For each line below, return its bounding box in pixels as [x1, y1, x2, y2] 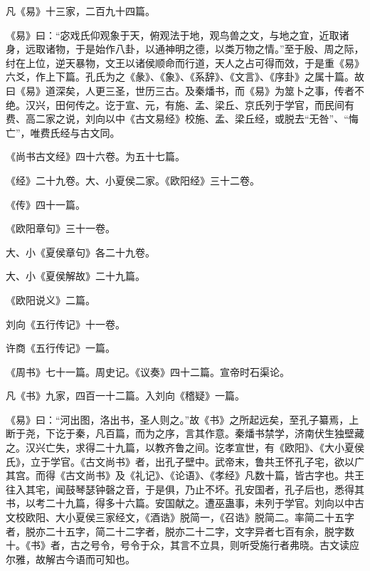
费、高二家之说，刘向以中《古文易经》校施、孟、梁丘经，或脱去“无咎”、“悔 [6, 111, 359, 126]
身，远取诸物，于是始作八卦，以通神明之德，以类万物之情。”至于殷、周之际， [6, 41, 364, 56]
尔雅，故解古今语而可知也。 [6, 551, 135, 566]
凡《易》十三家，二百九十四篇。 [6, 4, 155, 18]
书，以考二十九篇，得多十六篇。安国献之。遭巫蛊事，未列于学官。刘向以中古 [6, 496, 364, 510]
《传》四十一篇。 [6, 197, 85, 211]
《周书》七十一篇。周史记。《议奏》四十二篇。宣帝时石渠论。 [6, 364, 290, 379]
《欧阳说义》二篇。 [6, 292, 95, 307]
